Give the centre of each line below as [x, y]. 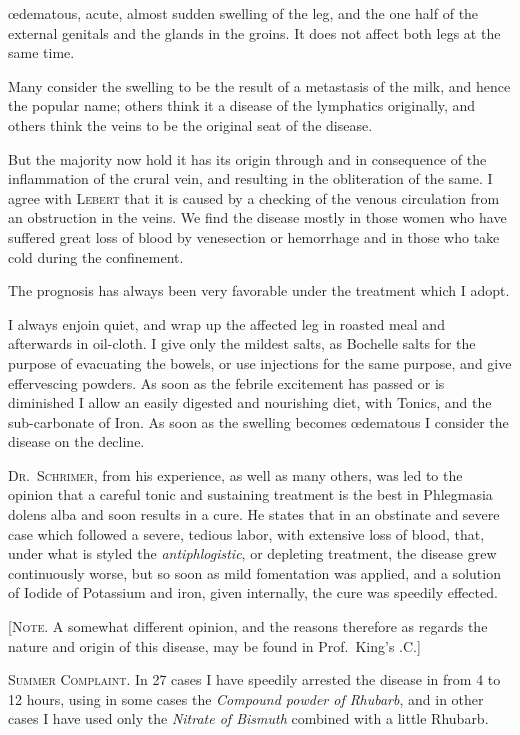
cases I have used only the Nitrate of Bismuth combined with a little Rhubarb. [248, 718]
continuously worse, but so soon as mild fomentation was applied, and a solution [254, 572]
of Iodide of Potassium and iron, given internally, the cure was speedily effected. [253, 592]
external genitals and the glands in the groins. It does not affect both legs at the [254, 32]
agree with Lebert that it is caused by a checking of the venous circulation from [254, 197]
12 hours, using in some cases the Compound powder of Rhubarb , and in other [246, 698]
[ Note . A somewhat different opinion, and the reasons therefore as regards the [248, 626]
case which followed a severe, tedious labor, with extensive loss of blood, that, [246, 533]
